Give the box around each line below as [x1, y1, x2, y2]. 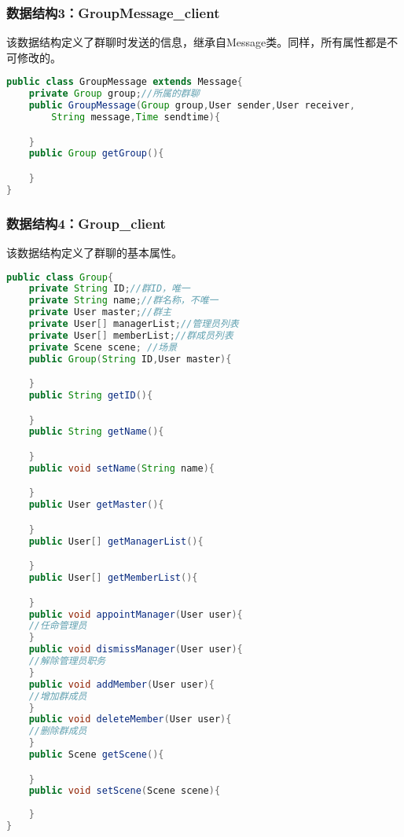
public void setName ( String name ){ [28, 462, 215, 474]
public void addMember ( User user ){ [28, 678, 215, 690]
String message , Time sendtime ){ [51, 112, 221, 123]
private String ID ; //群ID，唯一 [28, 283, 190, 295]
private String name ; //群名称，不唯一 [28, 295, 219, 307]
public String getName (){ [28, 426, 164, 438]
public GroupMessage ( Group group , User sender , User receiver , [28, 100, 355, 112]
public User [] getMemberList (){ [28, 572, 198, 584]
